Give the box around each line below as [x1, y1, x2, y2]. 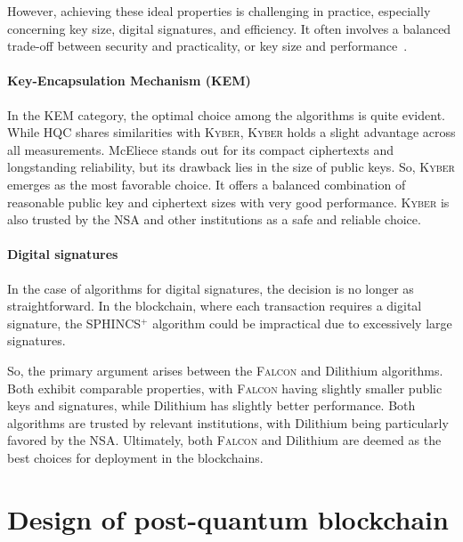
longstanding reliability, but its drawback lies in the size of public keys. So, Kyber [7, 158, 455, 176]
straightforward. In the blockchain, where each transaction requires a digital [7, 296, 422, 315]
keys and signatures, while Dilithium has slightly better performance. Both [7, 396, 416, 415]
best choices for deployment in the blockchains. [7, 448, 264, 466]
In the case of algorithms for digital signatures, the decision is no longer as [7, 279, 414, 297]
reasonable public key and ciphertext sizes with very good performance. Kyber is [7, 192, 450, 211]
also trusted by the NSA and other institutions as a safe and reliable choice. [7, 210, 421, 229]
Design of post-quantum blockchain [7, 500, 449, 537]
